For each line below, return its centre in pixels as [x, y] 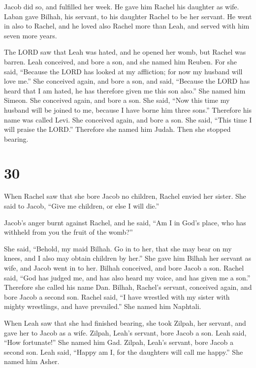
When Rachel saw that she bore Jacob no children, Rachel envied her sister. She [125, 196]
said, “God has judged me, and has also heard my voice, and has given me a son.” [127, 277]
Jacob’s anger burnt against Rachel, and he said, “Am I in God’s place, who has [125, 222]
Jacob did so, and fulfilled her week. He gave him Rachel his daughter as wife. [122, 6]
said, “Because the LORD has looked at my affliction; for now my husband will [123, 71]
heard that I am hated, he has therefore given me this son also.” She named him [125, 90]
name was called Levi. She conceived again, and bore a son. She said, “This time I [128, 119]
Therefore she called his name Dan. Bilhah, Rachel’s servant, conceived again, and [128, 287]
